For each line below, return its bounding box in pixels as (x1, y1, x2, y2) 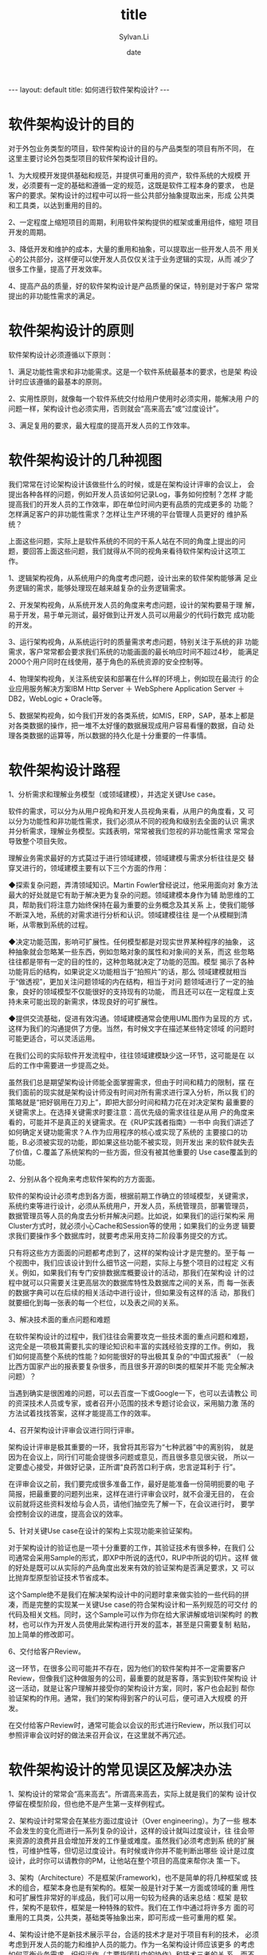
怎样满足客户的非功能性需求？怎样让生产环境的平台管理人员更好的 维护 (8, 509, 241, 519)
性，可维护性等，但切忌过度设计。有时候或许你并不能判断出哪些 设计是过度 (8, 1846, 255, 1855)
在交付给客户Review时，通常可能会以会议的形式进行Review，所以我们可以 (8, 1720, 251, 1729)
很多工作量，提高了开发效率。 (8, 264, 106, 273)
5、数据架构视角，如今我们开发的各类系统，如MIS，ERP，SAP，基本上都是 (8, 710, 255, 720)
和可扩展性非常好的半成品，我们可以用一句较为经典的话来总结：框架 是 (8, 1892, 241, 1902)
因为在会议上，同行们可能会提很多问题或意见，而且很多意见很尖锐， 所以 (8, 1452, 248, 1461)
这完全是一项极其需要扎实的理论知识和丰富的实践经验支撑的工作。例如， (8, 1341, 245, 1351)
